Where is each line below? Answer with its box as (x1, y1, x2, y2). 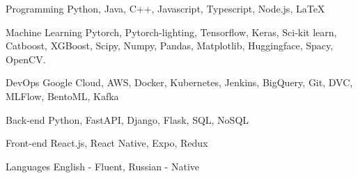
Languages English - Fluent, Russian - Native (6, 159, 199, 173)
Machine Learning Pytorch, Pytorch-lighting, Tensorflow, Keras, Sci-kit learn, (6, 24, 337, 39)
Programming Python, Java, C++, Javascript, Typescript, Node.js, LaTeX (6, 1, 325, 15)
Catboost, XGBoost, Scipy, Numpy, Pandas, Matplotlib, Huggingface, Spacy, (6, 38, 334, 53)
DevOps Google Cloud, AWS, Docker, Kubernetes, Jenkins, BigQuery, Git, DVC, (6, 75, 353, 90)
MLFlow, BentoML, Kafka (6, 88, 119, 103)
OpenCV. (6, 51, 46, 66)
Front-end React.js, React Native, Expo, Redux (6, 136, 208, 150)
